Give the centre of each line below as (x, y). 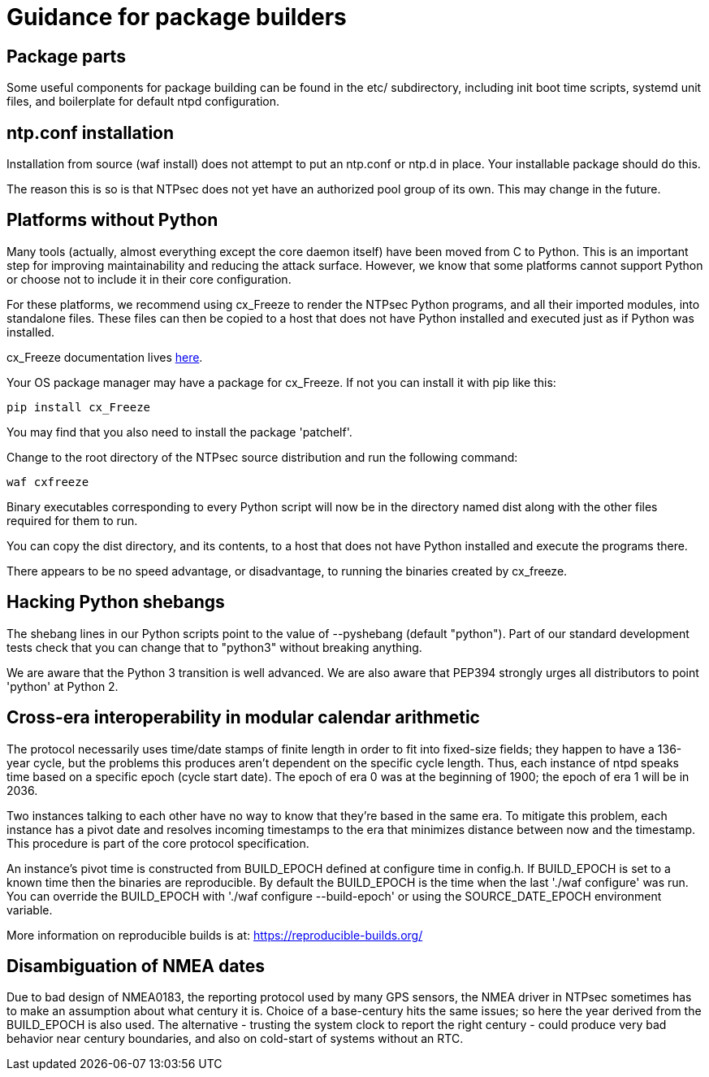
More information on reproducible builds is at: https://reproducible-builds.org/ (215, 935)
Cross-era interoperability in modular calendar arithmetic (243, 718)
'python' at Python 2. (63, 686)
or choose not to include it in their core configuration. (149, 279)
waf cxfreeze (48, 482)
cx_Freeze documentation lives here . (105, 357)
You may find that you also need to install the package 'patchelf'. (179, 432)
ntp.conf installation (91, 132)
